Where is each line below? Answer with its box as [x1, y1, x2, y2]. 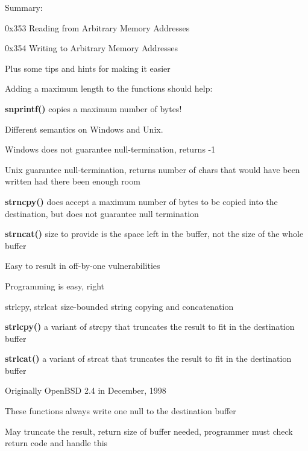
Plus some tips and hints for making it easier [5, 61, 171, 74]
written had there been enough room [5, 175, 140, 188]
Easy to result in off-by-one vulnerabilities [5, 259, 160, 272]
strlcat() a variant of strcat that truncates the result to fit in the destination [5, 352, 292, 365]
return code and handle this [5, 437, 108, 449]
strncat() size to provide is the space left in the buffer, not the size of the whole [5, 227, 304, 240]
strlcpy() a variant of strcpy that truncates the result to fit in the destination [5, 320, 295, 333]
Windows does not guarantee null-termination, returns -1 [5, 143, 216, 156]
